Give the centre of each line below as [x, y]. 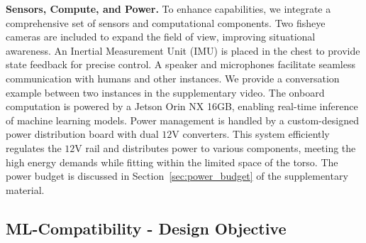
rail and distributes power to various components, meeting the [221, 147]
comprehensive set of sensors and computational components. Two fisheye [166, 22]
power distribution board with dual [82, 134]
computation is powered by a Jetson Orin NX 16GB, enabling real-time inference [182, 106]
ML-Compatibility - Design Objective [146, 228]
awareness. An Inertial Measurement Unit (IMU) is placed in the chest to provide [183, 50]
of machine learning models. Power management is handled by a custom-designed [182, 120]
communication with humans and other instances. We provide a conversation [173, 78]
